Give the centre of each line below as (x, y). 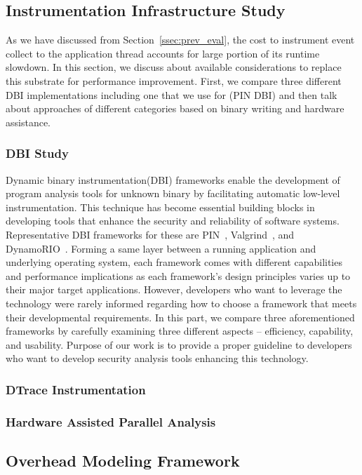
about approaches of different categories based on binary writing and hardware (175, 108)
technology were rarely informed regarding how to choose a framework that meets (181, 303)
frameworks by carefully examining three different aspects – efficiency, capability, (180, 331)
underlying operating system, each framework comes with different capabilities (174, 262)
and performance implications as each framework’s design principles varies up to (178, 275)
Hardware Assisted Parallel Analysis (111, 421)
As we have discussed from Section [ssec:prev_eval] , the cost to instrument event (180, 40)
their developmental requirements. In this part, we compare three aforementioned (180, 317)
